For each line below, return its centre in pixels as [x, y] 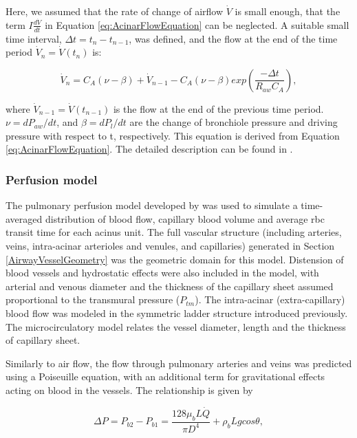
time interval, [34, 38]
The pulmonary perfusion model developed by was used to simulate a [152, 205]
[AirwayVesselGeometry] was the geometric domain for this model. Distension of [175, 259]
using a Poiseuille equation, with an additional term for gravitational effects [165, 376]
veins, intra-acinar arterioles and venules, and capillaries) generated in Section [170, 246]
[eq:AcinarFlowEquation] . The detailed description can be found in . [149, 149]
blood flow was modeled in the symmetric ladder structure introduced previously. [177, 313]
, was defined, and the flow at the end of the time [233, 38]
